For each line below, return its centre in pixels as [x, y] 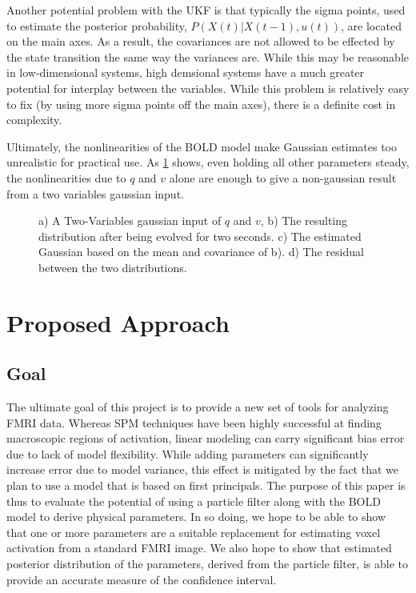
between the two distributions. [113, 267]
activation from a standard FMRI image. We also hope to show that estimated [199, 548]
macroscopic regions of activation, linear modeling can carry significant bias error [206, 438]
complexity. [34, 120]
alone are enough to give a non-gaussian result [283, 177]
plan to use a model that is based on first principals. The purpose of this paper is [206, 485]
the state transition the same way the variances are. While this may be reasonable [208, 56]
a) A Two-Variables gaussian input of [130, 220]
